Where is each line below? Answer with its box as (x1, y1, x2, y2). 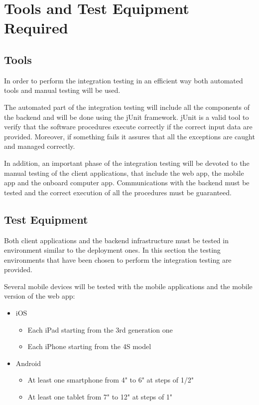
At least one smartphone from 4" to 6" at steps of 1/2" (27, 375, 194, 385)
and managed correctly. (4, 141, 75, 151)
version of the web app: (4, 291, 75, 301)
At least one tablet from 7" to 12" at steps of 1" (27, 392, 173, 402)
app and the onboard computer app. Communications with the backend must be (4, 177, 250, 188)
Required (4, 17, 68, 38)
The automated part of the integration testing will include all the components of (4, 101, 250, 112)
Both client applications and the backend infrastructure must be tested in (4, 235, 229, 245)
